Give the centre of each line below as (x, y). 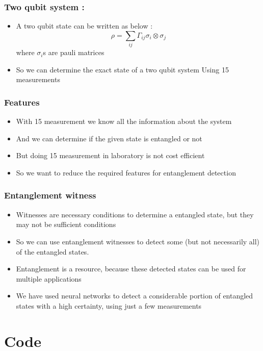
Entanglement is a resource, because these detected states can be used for (131, 269)
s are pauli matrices (74, 52)
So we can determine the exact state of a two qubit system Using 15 (122, 69)
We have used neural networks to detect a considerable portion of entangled (135, 296)
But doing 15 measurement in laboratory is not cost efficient (110, 155)
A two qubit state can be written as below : (84, 26)
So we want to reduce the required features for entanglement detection (126, 172)
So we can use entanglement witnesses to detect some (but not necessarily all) (138, 241)
